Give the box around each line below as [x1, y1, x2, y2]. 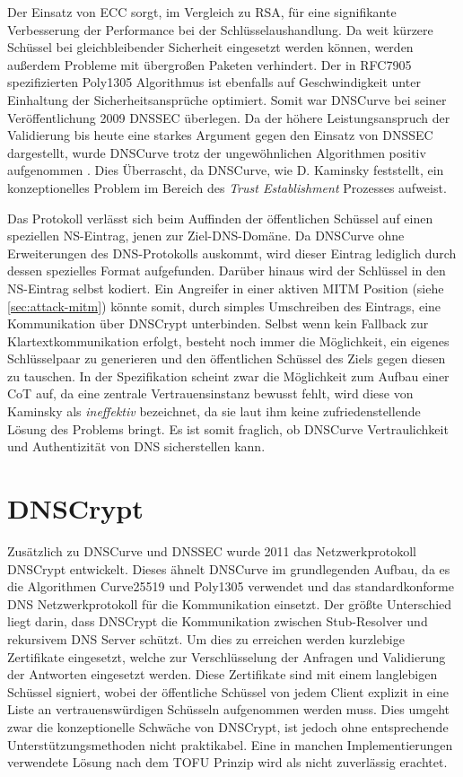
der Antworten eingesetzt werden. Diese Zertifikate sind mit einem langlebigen [7, 665, 438, 684]
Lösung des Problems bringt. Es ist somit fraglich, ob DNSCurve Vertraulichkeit [7, 419, 449, 438]
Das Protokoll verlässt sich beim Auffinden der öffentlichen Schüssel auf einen [7, 208, 433, 227]
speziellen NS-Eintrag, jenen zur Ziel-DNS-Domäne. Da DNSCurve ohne [7, 226, 405, 245]
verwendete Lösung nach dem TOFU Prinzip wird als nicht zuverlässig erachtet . [7, 753, 448, 772]
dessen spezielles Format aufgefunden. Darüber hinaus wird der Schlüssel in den [7, 261, 446, 280]
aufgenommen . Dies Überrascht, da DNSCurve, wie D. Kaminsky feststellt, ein [7, 161, 444, 179]
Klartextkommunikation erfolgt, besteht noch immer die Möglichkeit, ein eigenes [7, 331, 450, 350]
